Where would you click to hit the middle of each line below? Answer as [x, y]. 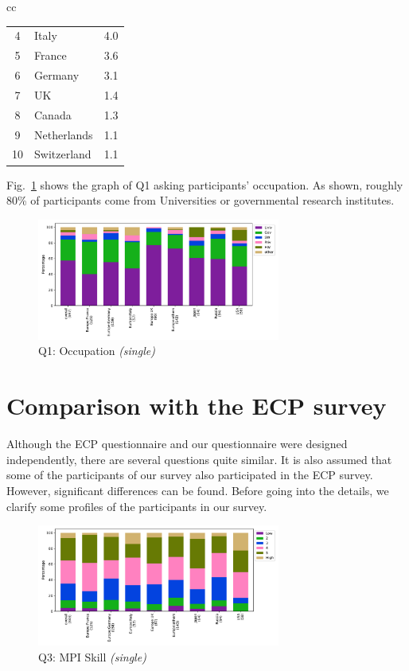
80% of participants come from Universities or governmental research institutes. [201, 200]
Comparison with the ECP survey [197, 406]
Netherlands [64, 134]
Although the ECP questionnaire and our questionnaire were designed [177, 444]
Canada [53, 114]
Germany [57, 75]
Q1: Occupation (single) [97, 351]
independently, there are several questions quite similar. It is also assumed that [199, 459]
